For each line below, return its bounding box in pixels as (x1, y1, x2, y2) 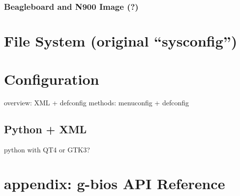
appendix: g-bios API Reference (4, 173, 225, 193)
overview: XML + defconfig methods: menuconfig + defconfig (4, 98, 189, 108)
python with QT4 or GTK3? (4, 145, 90, 155)
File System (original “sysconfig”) (4, 31, 238, 51)
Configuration (4, 69, 99, 89)
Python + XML (4, 122, 87, 137)
